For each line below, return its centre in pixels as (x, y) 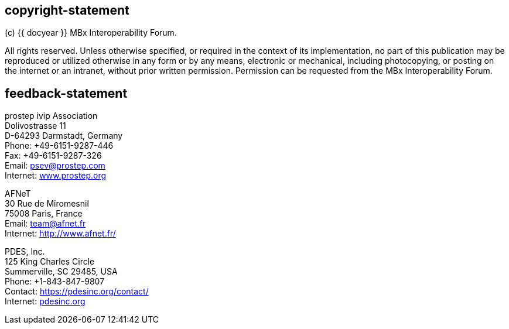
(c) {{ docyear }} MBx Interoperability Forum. (91, 33)
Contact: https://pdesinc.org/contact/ (77, 292)
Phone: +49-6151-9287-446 (59, 146)
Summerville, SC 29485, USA (61, 272)
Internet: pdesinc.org (45, 301)
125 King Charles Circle (50, 262)
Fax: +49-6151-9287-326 (53, 156)
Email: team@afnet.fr (45, 224)
